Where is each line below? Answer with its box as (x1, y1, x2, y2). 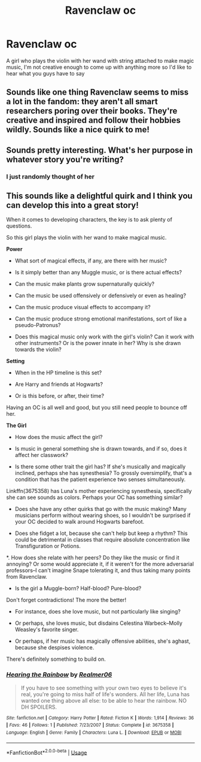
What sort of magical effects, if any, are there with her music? (14, 257, 167, 264)
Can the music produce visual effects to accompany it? (14, 304, 151, 311)
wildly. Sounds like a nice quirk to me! (6, 125, 150, 135)
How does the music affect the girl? (14, 434, 103, 441)
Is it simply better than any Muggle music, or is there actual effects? (14, 269, 182, 276)
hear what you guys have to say (6, 69, 85, 77)
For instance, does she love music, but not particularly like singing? (14, 608, 181, 615)
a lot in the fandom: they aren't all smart (6, 96, 158, 107)
